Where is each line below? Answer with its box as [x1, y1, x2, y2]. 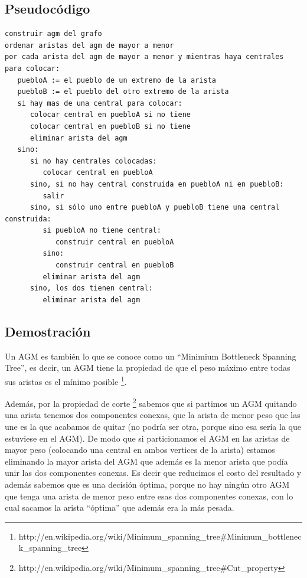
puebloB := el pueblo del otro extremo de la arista [17, 87, 229, 96]
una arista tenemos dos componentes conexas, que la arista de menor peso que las [5, 409, 301, 421]
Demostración [5, 322, 91, 340]
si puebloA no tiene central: [43, 226, 161, 235]
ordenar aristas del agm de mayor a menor [5, 41, 174, 50]
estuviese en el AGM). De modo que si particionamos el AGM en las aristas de [5, 432, 290, 444]
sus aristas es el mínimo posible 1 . [5, 373, 127, 387]
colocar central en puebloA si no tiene [30, 110, 191, 119]
